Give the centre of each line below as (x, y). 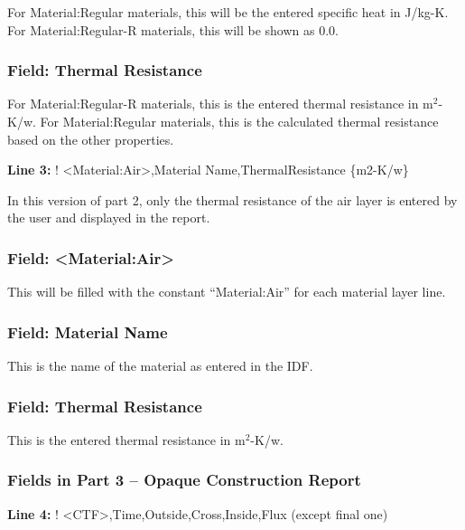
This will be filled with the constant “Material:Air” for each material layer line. (227, 292)
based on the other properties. (91, 139)
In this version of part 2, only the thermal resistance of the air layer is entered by (232, 199)
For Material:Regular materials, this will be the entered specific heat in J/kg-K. (228, 12)
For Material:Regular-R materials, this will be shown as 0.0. (173, 29)
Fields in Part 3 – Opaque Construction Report (184, 480)
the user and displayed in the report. (109, 218)
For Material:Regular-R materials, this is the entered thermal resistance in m (220, 104)
